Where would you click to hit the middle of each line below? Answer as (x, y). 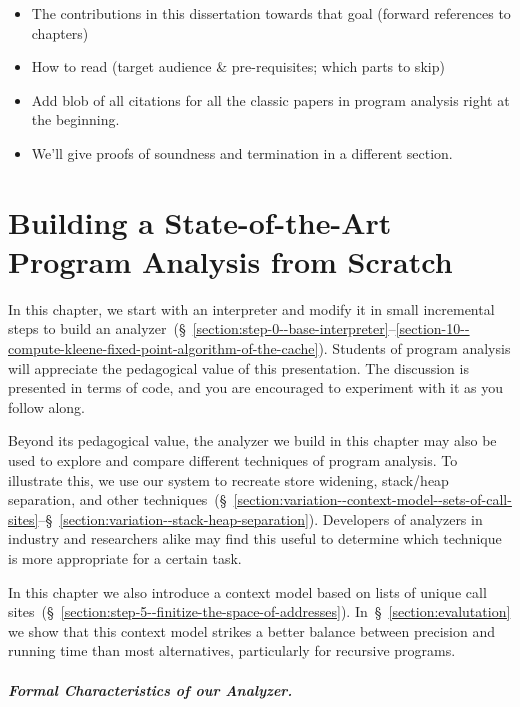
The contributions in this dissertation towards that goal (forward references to (271, 13)
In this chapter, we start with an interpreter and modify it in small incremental (251, 308)
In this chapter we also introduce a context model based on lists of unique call (247, 591)
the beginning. (75, 119)
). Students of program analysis (414, 348)
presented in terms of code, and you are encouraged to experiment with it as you (256, 387)
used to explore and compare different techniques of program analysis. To (233, 460)
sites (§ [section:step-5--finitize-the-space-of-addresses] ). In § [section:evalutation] (259, 611)
